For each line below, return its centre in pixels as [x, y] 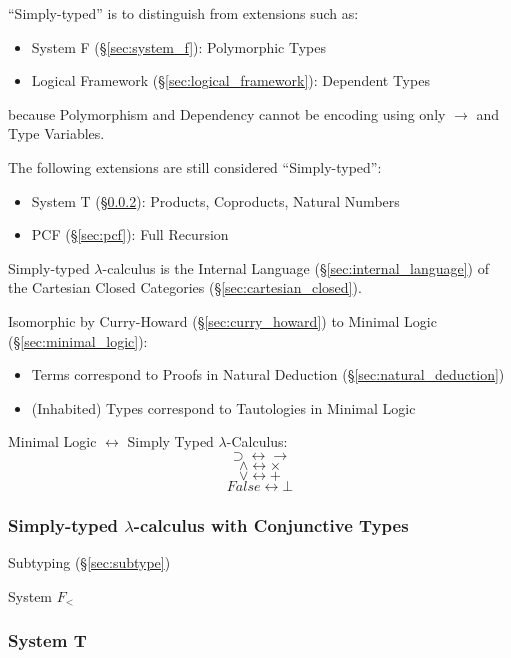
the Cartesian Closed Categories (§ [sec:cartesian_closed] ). [185, 287]
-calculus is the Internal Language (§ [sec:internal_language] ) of [296, 267]
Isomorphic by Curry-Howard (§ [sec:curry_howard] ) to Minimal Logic [222, 320]
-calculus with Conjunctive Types [271, 524]
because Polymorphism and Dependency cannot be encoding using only [227, 113]
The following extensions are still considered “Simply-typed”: [195, 166]
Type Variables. [56, 133]
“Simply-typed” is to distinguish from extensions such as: [183, 13]
